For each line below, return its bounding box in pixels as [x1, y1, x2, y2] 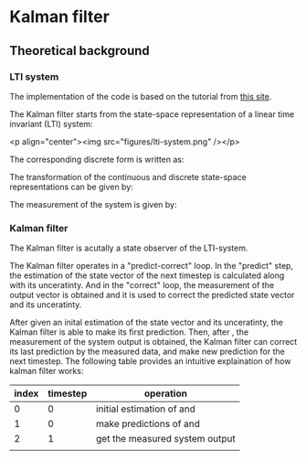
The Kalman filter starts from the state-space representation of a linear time [9, 108, 295, 120]
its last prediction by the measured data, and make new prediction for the [9, 346, 285, 358]
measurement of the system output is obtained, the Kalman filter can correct [9, 337, 298, 348]
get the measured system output [95, 433, 236, 445]
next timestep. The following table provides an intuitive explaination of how [9, 356, 291, 367]
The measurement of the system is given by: [9, 198, 177, 209]
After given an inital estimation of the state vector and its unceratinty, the [9, 317, 284, 328]
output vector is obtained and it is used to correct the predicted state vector [9, 290, 295, 301]
